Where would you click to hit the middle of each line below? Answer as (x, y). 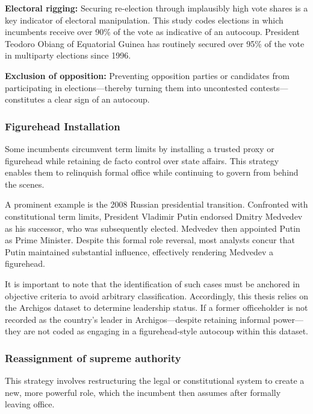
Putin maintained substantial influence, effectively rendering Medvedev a (139, 251)
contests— (269, 87)
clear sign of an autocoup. (102, 99)
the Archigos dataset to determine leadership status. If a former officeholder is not (156, 307)
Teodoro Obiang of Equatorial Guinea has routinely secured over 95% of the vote (155, 43)
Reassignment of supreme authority (93, 358)
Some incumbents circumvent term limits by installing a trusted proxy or (140, 148)
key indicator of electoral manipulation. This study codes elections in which (144, 20)
